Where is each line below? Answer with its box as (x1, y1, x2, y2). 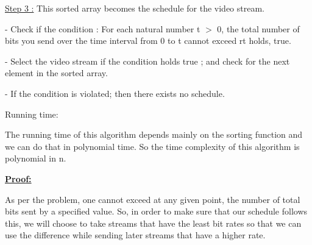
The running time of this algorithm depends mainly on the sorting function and (5, 128, 303, 141)
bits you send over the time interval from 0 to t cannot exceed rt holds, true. (5, 34, 291, 47)
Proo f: (5, 172, 32, 185)
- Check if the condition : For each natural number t (5, 22, 200, 35)
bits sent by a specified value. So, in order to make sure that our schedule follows (5, 205, 308, 218)
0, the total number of (217, 22, 300, 35)
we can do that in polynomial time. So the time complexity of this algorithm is (5, 140, 300, 152)
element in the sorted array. (5, 66, 108, 79)
